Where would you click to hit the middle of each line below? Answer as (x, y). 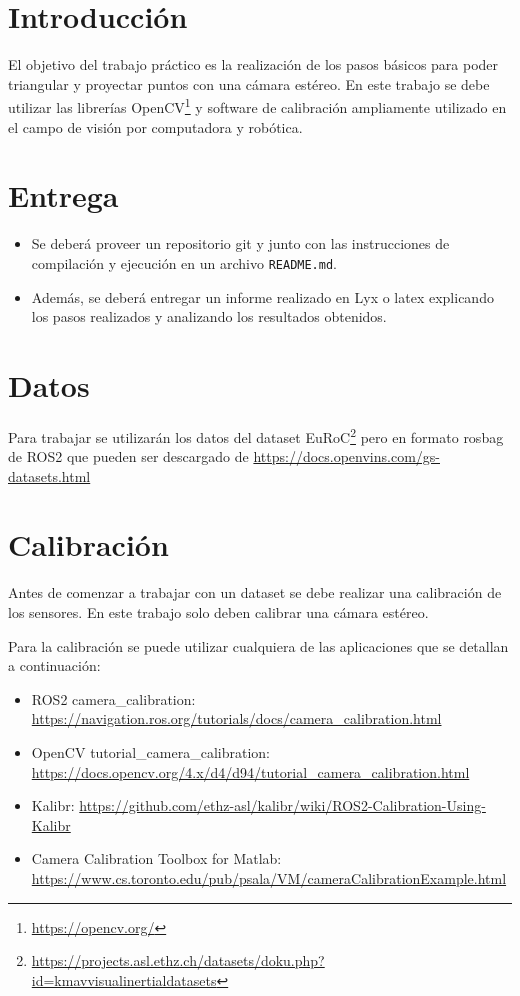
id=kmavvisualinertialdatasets (124, 979)
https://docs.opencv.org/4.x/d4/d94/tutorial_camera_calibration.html (250, 771)
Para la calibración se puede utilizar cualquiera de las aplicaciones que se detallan (258, 645)
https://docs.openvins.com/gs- (346, 456)
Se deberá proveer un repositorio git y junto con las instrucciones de (240, 243)
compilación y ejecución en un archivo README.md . (184, 262)
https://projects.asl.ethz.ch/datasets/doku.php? (178, 960)
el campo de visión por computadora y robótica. (155, 126)
